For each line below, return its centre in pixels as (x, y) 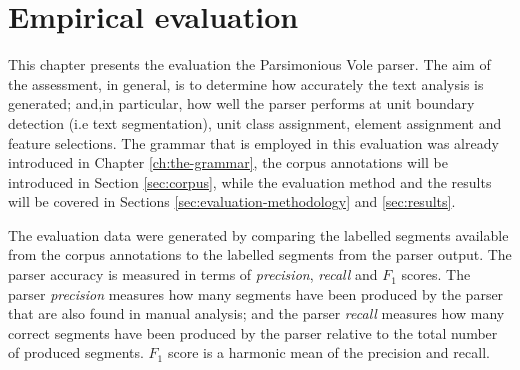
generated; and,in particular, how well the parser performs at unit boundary (241, 103)
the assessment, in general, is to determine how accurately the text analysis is (246, 83)
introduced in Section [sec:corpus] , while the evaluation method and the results (250, 181)
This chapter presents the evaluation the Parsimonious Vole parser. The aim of (249, 64)
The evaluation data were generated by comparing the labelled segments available (258, 234)
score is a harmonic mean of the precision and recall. (328, 352)
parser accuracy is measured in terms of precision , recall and (193, 274)
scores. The (436, 274)
